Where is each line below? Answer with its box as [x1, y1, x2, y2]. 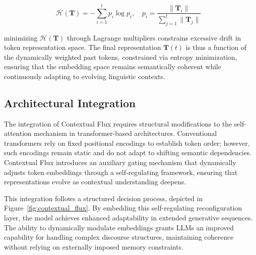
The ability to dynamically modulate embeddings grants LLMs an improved [4, 222, 234, 232]
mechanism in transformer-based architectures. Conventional [34, 128, 217, 138]
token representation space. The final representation [4, 42, 161, 52]
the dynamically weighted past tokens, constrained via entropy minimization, [4, 51, 237, 62]
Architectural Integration [4, 95, 136, 110]
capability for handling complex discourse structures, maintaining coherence [4, 232, 234, 242]
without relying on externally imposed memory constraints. [4, 241, 183, 252]
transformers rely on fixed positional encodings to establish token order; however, [4, 137, 250, 148]
